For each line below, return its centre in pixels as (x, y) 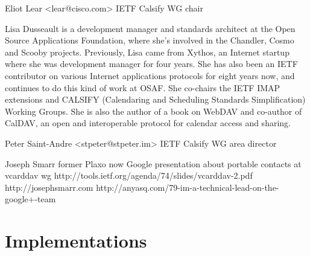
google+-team (30, 199)
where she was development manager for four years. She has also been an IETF (151, 64)
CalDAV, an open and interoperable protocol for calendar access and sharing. (148, 123)
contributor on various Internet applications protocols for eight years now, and (150, 75)
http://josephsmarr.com (49, 187)
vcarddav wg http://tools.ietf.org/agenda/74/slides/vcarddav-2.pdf (129, 175)
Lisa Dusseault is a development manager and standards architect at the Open (150, 28)
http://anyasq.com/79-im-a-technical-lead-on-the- (188, 187)
